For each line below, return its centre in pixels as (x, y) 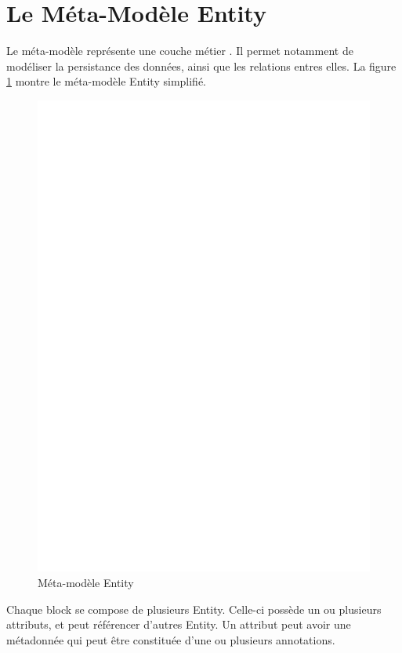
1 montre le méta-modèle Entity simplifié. (107, 81)
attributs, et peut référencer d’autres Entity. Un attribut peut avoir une (179, 624)
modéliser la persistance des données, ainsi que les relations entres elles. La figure (201, 66)
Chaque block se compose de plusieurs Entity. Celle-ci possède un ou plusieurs (194, 609)
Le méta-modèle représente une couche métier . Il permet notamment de (180, 51)
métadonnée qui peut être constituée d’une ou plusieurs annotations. (171, 639)
